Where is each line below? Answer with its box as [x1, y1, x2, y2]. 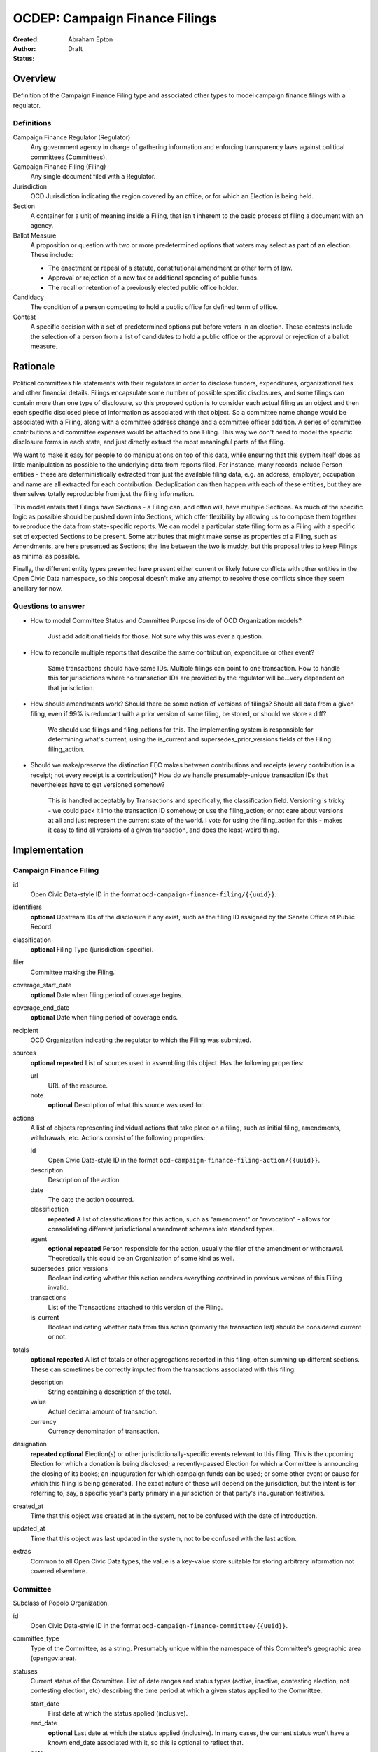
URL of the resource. [48, 1081, 108, 1090]
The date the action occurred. [48, 1195, 134, 1203]
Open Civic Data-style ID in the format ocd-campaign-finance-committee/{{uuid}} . [30, 1621, 288, 1629]
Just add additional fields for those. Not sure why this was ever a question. [48, 632, 264, 641]
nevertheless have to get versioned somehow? [30, 780, 165, 788]
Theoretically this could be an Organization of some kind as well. [48, 1254, 234, 1263]
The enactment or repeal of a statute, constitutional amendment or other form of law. [48, 264, 293, 272]
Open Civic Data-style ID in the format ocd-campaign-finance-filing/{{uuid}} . [30, 890, 277, 898]
